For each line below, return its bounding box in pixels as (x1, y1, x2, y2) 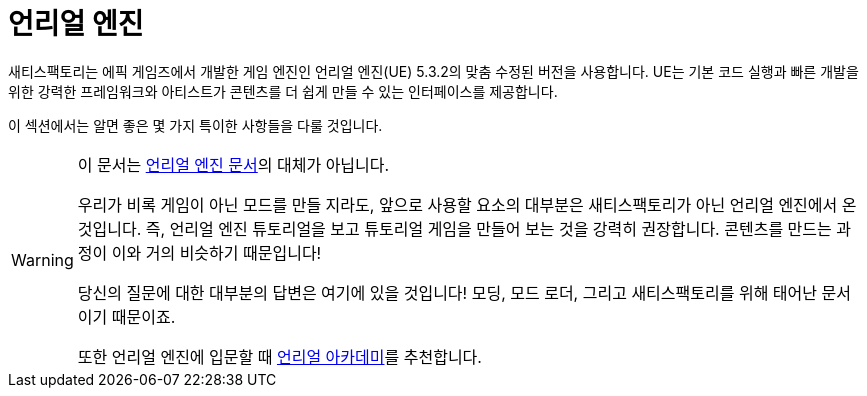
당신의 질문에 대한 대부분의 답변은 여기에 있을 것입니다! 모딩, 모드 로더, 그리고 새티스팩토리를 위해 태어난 (77, 282, 818, 303)
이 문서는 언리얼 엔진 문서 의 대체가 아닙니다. (77, 154, 390, 175)
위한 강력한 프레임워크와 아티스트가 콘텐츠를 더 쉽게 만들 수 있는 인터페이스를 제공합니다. (8, 82, 558, 100)
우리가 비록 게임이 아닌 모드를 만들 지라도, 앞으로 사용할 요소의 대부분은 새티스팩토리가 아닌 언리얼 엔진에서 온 (77, 194, 857, 215)
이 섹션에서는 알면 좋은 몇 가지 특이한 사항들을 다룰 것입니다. (8, 116, 383, 134)
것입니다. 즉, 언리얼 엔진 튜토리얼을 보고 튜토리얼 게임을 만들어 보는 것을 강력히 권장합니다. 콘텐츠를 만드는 (77, 218, 832, 239)
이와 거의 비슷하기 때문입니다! (111, 242, 322, 263)
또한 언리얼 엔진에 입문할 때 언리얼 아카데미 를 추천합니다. (77, 346, 482, 367)
